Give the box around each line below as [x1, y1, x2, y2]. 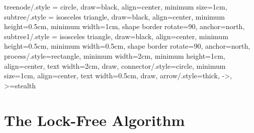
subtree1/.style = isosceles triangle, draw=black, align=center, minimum [4, 31, 228, 41]
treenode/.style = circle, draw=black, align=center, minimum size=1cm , [4, 2, 227, 12]
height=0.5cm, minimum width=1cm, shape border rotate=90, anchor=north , [4, 21, 245, 32]
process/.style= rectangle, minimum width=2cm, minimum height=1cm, [4, 50, 225, 61]
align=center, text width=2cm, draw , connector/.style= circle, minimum [4, 60, 226, 71]
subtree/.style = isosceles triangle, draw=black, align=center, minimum [4, 11, 225, 22]
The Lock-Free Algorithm [4, 109, 185, 130]
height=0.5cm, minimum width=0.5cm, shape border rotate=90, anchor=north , [4, 41, 250, 51]
